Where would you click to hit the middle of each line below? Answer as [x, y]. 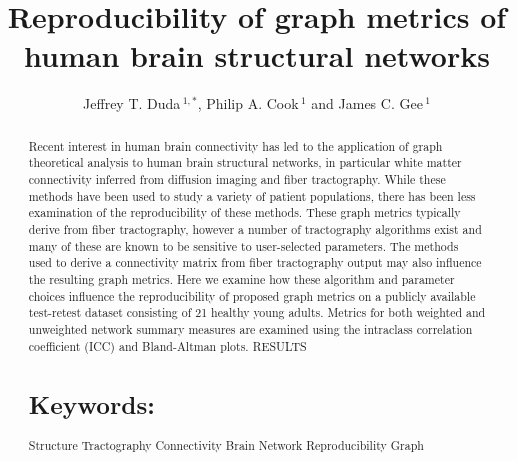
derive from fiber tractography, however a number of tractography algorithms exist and [255, 228]
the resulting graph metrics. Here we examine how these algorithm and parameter [241, 278]
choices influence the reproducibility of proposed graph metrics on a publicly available [252, 295]
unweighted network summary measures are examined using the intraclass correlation [250, 328]
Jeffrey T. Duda [132, 103]
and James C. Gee [367, 103]
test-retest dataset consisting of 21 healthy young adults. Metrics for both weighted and [257, 312]
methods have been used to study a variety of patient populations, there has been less [252, 195]
